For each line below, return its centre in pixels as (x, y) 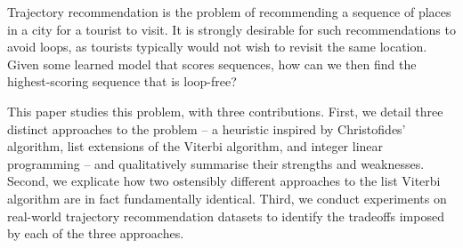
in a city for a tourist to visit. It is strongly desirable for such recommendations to (231, 29)
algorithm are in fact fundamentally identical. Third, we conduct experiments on (227, 198)
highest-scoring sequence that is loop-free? (122, 81)
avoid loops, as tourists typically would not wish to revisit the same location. (217, 47)
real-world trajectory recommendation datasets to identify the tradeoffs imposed (226, 216)
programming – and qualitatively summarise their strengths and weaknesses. (216, 163)
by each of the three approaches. (96, 233)
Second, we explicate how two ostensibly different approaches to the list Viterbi (224, 181)
